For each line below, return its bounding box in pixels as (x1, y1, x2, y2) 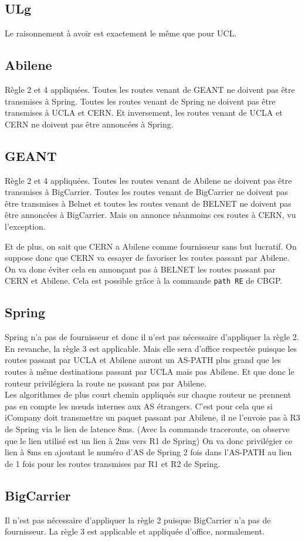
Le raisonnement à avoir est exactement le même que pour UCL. (5, 27, 237, 39)
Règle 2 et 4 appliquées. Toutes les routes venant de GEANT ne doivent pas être (5, 83, 295, 95)
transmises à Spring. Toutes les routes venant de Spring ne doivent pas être (5, 95, 276, 107)
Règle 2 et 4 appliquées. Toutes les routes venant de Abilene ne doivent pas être (5, 174, 292, 186)
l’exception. (5, 220, 46, 232)
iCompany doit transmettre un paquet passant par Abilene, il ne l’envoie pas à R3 (5, 411, 300, 424)
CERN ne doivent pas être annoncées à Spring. (5, 117, 174, 130)
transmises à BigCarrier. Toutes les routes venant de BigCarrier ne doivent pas (5, 186, 289, 198)
